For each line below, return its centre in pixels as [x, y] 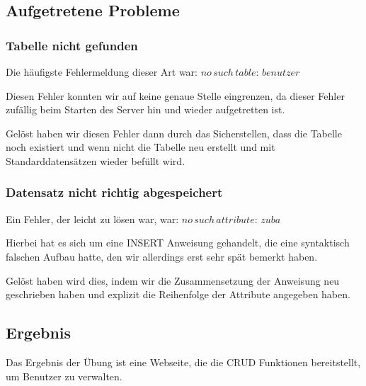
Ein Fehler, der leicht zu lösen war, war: [92, 218]
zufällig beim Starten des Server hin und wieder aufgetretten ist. [145, 109]
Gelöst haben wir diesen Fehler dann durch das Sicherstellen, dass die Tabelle [174, 133]
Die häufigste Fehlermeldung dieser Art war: [102, 72]
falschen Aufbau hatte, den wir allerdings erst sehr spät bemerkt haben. [162, 256]
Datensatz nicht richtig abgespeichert [114, 192]
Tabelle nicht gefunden [72, 45]
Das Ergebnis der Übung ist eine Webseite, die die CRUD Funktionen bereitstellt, [183, 362]
